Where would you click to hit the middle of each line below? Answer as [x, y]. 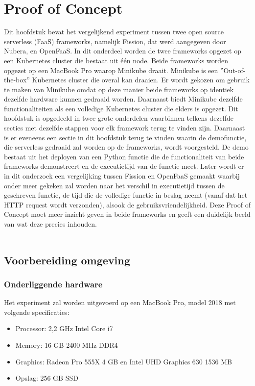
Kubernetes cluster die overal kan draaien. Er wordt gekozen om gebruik [141, 80]
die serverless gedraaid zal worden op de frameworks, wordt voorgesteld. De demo [126, 147]
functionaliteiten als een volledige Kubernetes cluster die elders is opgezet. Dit [121, 108]
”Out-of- [233, 70]
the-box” [17, 80]
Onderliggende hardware [53, 284]
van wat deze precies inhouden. [50, 224]
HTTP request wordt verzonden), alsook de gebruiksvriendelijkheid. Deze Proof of [127, 204]
